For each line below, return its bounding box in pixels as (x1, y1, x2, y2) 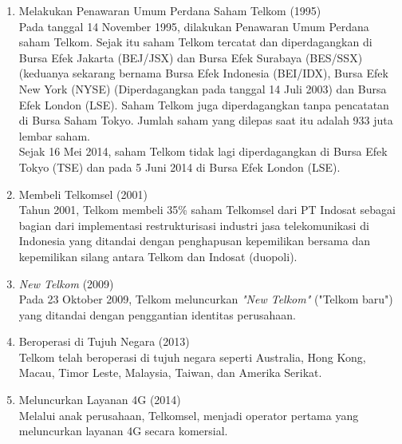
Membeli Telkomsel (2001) (18, 185, 148, 202)
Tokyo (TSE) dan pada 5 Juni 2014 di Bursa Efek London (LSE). (18, 158, 341, 175)
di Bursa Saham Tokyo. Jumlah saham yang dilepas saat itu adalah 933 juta (18, 112, 393, 129)
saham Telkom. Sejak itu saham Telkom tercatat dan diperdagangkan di (18, 34, 372, 50)
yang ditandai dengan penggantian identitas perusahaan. (18, 306, 296, 323)
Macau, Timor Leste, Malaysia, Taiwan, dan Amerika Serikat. (18, 364, 322, 381)
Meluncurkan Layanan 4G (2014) (18, 391, 181, 408)
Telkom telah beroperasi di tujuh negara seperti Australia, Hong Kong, (18, 348, 366, 365)
